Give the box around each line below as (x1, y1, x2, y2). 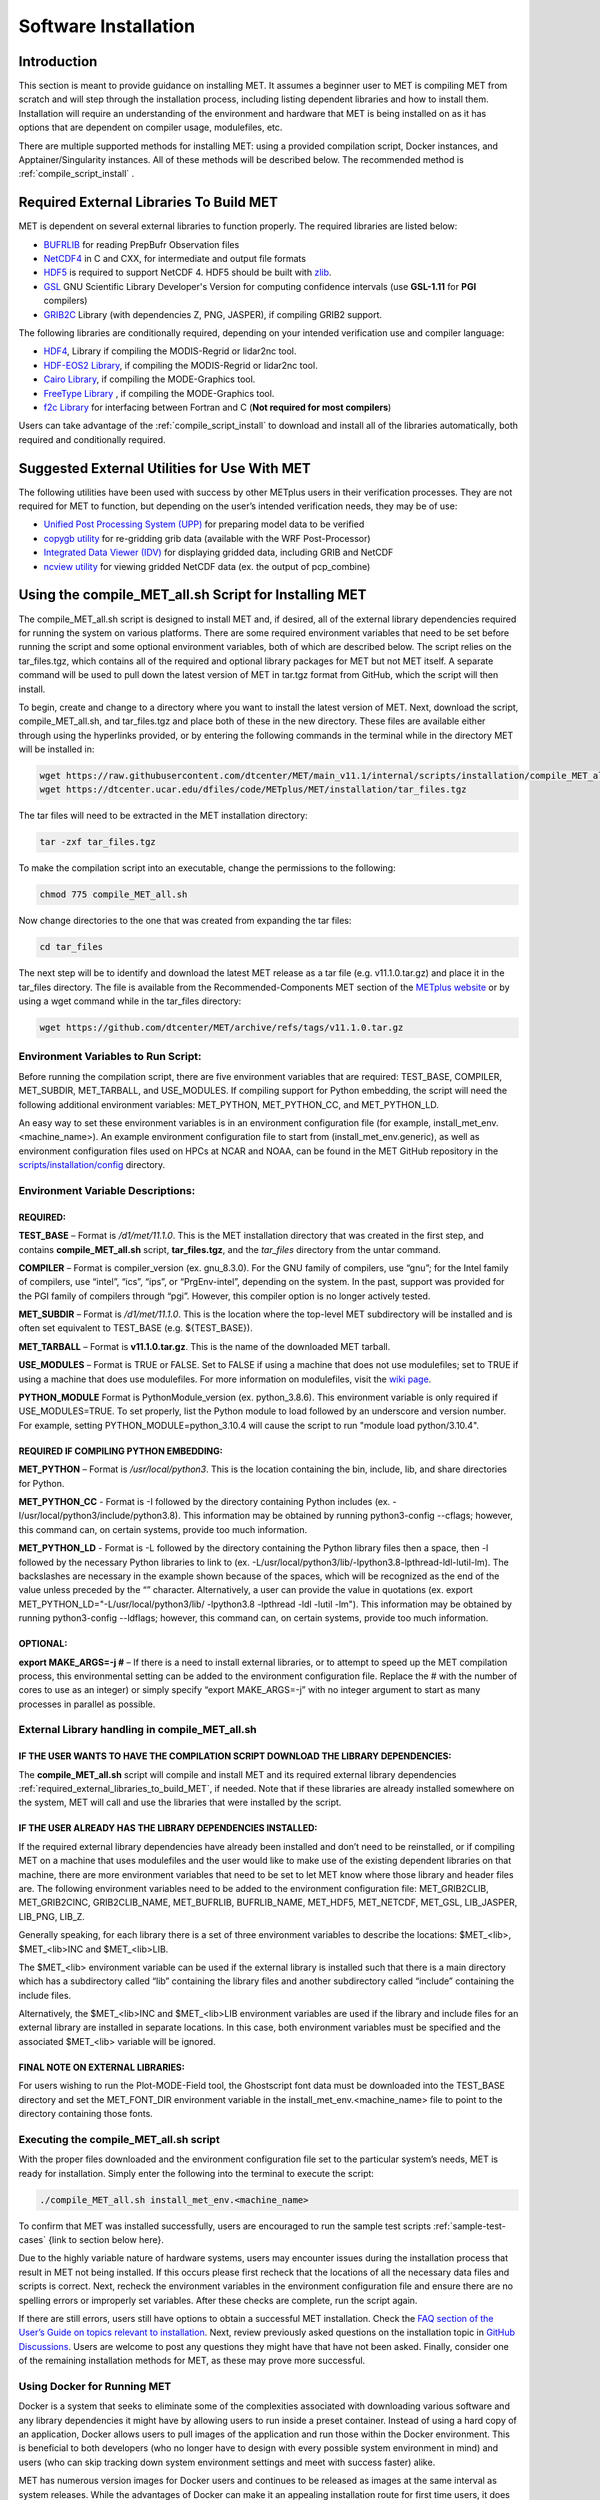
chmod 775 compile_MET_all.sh (39, 889, 188, 900)
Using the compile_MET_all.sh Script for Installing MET (18, 586, 367, 604)
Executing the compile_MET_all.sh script (18, 2132, 220, 2146)
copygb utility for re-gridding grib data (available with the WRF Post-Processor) (43, 532, 371, 544)
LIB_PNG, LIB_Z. (18, 1910, 85, 1922)
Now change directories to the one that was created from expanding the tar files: (18, 915, 352, 927)
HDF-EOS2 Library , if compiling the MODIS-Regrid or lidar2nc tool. (43, 359, 319, 371)
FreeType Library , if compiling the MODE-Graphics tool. (43, 387, 275, 399)
